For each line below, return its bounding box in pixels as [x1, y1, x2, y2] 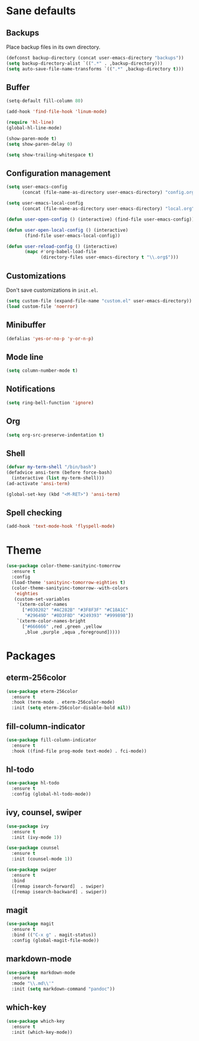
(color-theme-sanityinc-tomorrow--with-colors [11, 585, 129, 591]
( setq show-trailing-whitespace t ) [6, 152, 94, 158]
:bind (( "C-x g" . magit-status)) [11, 932, 97, 938]
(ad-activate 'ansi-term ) [6, 480, 70, 487]
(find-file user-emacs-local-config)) [24, 232, 120, 238]
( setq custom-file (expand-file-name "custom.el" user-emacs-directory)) [6, 298, 192, 304]
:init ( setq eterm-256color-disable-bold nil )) [11, 705, 131, 711]
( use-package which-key [6, 1018, 65, 1024]
